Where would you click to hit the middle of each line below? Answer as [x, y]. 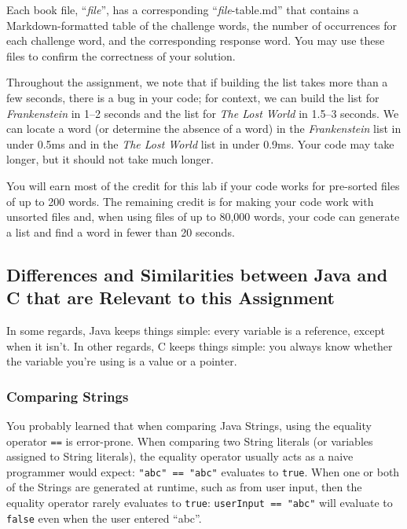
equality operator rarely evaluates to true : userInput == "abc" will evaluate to [200, 502]
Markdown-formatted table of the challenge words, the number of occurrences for [202, 25]
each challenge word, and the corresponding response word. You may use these [196, 40]
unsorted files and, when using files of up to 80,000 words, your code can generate [203, 217]
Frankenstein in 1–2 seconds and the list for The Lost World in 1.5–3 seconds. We [203, 113]
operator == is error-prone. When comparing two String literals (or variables [190, 441]
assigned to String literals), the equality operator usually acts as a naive [180, 456]
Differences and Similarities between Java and [197, 274]
